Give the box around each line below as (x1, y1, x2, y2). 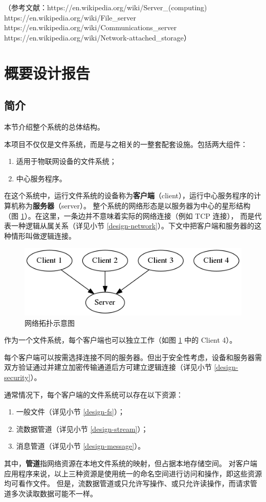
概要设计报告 (4, 62, 91, 83)
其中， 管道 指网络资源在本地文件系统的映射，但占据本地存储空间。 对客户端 (4, 457, 257, 468)
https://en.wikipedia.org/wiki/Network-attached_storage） (4, 32, 191, 43)
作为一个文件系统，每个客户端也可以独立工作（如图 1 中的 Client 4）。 (4, 334, 237, 345)
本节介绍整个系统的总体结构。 (4, 121, 104, 132)
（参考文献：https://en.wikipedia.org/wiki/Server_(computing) (4, 2, 207, 12)
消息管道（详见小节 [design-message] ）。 (16, 441, 145, 451)
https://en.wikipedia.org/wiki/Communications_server (4, 22, 177, 33)
